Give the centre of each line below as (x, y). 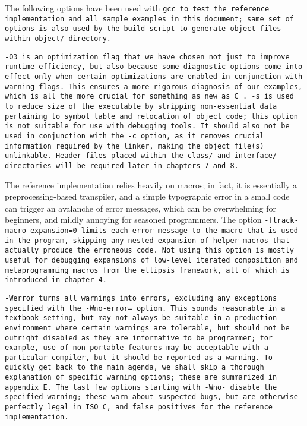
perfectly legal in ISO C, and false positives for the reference (139, 407)
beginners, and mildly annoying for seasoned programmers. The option (133, 220)
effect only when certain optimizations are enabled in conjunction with (154, 76)
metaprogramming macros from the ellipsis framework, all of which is (147, 270)
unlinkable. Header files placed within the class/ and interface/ (141, 156)
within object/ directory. (58, 38)
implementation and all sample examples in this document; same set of (149, 19)
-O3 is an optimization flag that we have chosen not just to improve (147, 57)
